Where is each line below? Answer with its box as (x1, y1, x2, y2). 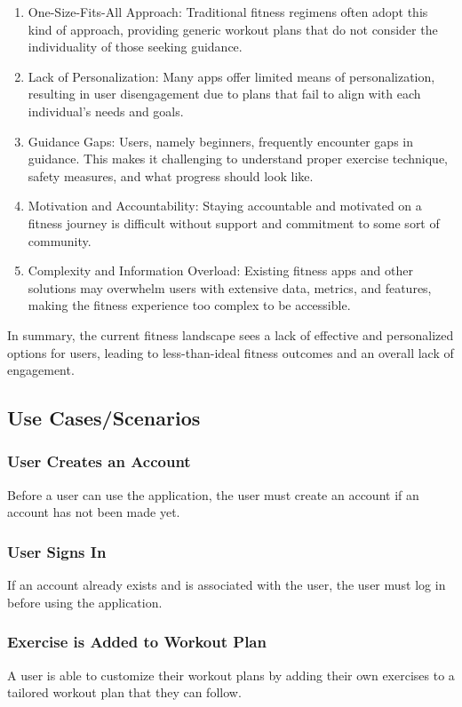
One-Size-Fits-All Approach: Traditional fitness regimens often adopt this (28, 3, 428, 20)
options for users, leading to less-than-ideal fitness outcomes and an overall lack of (7, 343, 454, 361)
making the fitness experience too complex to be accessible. (28, 296, 351, 314)
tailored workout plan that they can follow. (7, 683, 242, 702)
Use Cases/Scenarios (7, 404, 201, 432)
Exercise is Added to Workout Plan (7, 631, 267, 653)
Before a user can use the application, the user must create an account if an (7, 485, 419, 504)
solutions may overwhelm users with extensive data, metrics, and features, (28, 278, 432, 297)
